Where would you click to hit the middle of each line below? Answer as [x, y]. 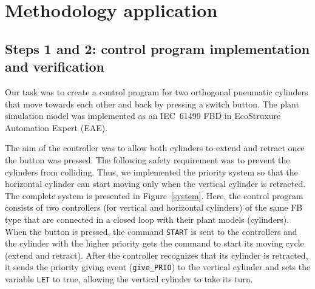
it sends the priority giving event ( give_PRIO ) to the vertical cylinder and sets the [158, 267]
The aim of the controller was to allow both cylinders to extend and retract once [155, 148]
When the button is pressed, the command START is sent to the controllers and [151, 231]
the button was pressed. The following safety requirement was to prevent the [147, 159]
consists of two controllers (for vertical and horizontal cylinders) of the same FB [154, 207]
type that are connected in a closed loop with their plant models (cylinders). [147, 219]
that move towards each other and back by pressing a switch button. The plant [152, 104]
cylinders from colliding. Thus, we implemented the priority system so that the [151, 172]
